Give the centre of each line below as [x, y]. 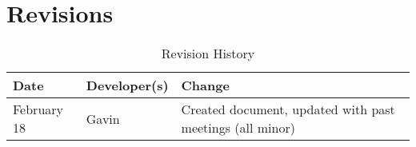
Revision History [208, 54]
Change [205, 85]
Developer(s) [127, 85]
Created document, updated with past [288, 109]
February [38, 109]
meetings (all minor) [238, 128]
